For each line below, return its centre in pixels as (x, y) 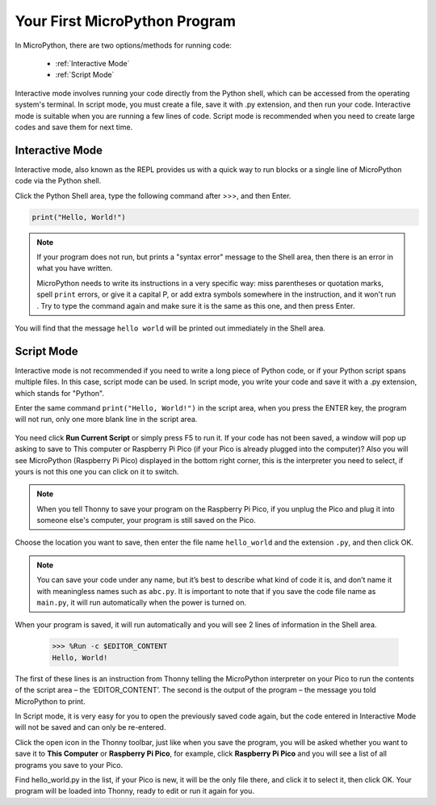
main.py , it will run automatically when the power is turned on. (142, 603)
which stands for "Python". (60, 393)
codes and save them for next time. (74, 127)
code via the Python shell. (58, 181)
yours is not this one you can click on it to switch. (97, 471)
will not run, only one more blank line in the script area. (106, 419)
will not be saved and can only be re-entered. (90, 727)
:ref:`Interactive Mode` (92, 63)
